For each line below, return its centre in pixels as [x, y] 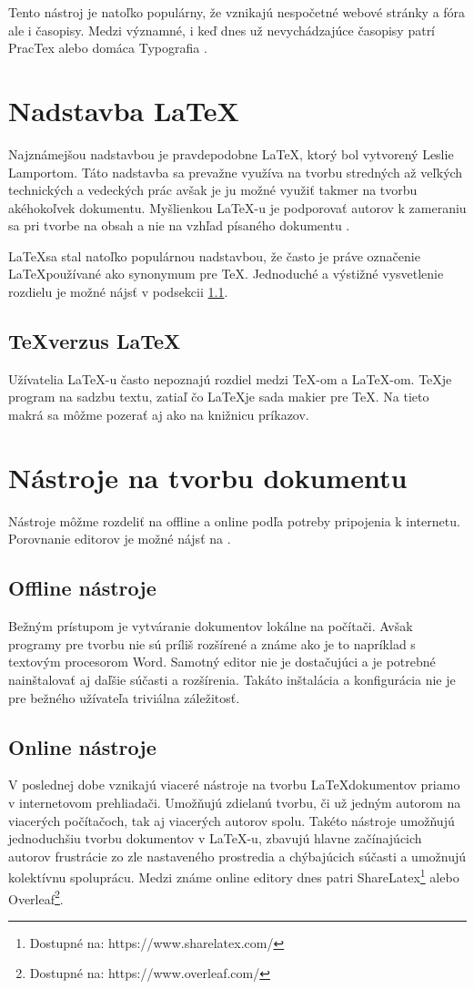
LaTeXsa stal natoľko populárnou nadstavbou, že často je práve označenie [214, 255]
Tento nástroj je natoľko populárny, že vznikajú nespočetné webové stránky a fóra [237, 12]
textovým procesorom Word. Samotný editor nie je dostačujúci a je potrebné [222, 662]
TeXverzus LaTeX [95, 341]
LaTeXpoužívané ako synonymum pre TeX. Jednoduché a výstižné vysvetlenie [226, 274]
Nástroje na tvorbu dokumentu [208, 477]
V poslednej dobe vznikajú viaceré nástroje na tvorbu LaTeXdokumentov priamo [234, 785]
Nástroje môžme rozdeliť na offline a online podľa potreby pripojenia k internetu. [234, 520]
